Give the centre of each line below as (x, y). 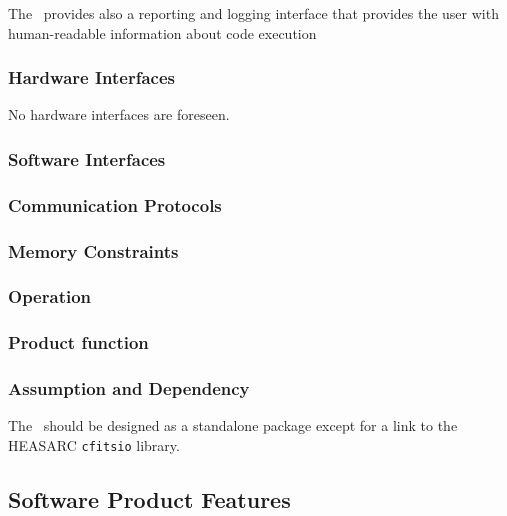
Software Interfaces (87, 158)
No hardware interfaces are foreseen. (119, 114)
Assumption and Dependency (129, 388)
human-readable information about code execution (162, 32)
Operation (50, 296)
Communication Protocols (115, 204)
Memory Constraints (93, 250)
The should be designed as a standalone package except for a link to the (233, 425)
